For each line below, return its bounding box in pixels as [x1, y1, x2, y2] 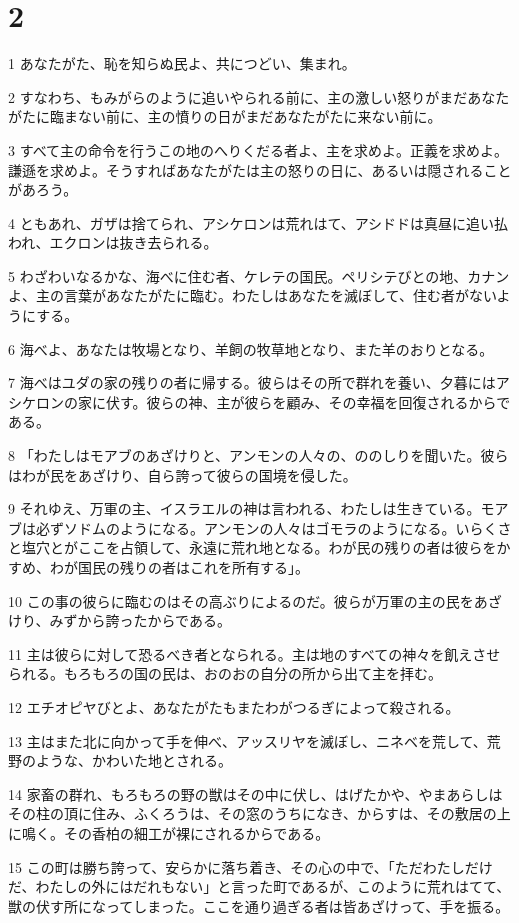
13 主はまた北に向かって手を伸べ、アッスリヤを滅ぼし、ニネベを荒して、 [8, 730, 487, 751]
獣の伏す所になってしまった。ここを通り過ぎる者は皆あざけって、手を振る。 [8, 895, 510, 916]
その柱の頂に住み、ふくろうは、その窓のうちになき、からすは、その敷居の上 [8, 803, 511, 824]
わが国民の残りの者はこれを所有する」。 [49, 557, 309, 577]
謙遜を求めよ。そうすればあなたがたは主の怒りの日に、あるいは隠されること [8, 159, 512, 180]
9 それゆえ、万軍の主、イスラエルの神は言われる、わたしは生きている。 [8, 498, 481, 519]
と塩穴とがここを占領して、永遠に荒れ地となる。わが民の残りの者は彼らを [8, 537, 497, 558]
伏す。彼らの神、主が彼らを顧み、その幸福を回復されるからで [105, 391, 511, 412]
